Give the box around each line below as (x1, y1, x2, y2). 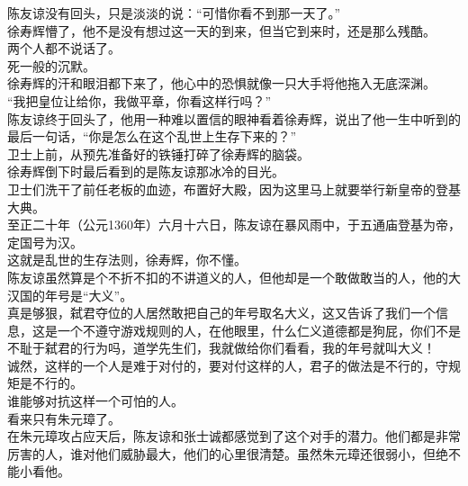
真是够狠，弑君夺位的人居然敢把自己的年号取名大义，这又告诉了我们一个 (7, 303, 436, 322)
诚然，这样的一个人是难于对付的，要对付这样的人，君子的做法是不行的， (7, 355, 436, 374)
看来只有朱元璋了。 (7, 409, 121, 427)
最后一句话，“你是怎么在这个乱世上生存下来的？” (7, 127, 297, 146)
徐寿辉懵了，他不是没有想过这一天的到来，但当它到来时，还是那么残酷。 (7, 21, 436, 40)
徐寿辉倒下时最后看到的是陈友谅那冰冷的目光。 (7, 162, 284, 181)
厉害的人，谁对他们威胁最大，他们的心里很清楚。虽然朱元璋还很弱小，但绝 (7, 444, 448, 463)
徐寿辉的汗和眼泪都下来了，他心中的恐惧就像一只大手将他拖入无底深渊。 (7, 74, 436, 93)
